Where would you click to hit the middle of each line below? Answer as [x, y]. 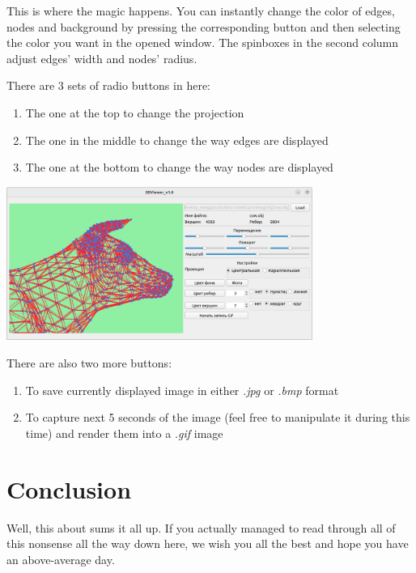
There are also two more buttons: [89, 363]
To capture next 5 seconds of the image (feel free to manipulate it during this [218, 417]
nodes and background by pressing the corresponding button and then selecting [204, 26]
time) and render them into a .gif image [124, 433]
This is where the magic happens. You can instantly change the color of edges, [201, 11]
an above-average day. [61, 559]
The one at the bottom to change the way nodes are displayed [179, 167]
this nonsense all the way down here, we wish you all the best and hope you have [208, 543]
